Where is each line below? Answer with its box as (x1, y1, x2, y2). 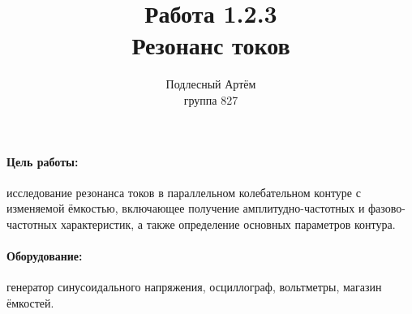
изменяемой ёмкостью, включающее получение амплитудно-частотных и (6, 200, 365, 217)
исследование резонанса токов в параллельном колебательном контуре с (6, 183, 361, 200)
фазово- (368, 200, 406, 217)
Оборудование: (6, 247, 83, 265)
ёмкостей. (6, 294, 54, 311)
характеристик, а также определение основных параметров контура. (60, 215, 396, 232)
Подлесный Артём (165, 75, 256, 92)
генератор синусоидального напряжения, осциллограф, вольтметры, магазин (6, 278, 382, 295)
